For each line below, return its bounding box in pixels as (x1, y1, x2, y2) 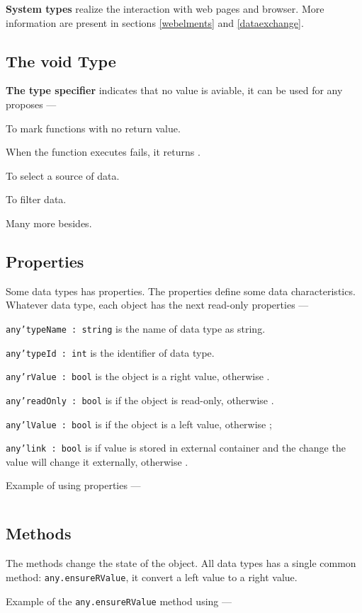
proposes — (6, 96, 57, 111)
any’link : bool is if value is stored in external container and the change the (6, 440, 346, 455)
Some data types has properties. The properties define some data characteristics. (6, 283, 356, 298)
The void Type (6, 50, 116, 71)
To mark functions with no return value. (6, 120, 181, 135)
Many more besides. (6, 215, 92, 230)
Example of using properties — (6, 478, 141, 493)
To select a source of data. (6, 168, 120, 183)
